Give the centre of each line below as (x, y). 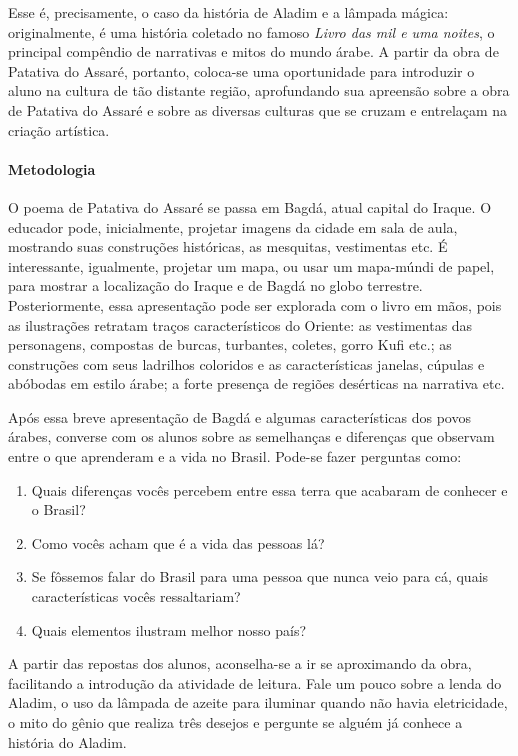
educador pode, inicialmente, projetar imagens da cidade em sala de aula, (233, 226)
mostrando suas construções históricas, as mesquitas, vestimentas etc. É (228, 246)
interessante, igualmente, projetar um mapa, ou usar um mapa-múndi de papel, (251, 265)
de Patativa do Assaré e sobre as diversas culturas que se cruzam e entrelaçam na (258, 109)
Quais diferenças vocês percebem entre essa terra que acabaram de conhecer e (269, 489)
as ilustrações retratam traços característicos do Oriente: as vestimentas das (240, 324)
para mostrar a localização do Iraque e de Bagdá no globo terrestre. (215, 285)
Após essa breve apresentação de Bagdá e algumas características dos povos (239, 416)
